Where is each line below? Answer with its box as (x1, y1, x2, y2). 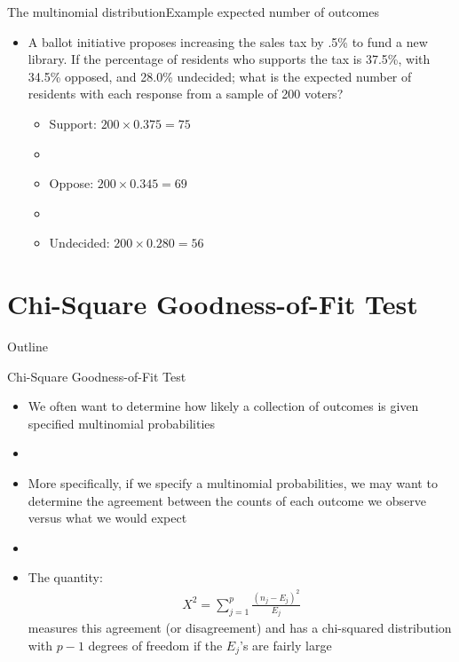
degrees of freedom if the (88, 635, 223, 654)
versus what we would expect (28, 508, 187, 527)
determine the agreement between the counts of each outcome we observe (28, 491, 426, 509)
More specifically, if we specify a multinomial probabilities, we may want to (28, 474, 438, 493)
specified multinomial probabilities (28, 414, 216, 432)
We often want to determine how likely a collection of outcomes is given (28, 397, 419, 415)
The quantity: (28, 568, 103, 587)
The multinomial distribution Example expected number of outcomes (7, 3, 379, 20)
